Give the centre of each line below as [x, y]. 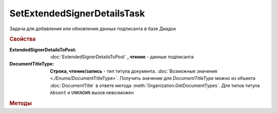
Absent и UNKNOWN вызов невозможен [92, 93]
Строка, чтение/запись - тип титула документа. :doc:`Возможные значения [134, 71]
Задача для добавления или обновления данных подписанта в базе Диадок [93, 29]
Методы [21, 103]
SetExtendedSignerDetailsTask [77, 13]
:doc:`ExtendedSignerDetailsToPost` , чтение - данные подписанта [122, 57]
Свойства [23, 39]
